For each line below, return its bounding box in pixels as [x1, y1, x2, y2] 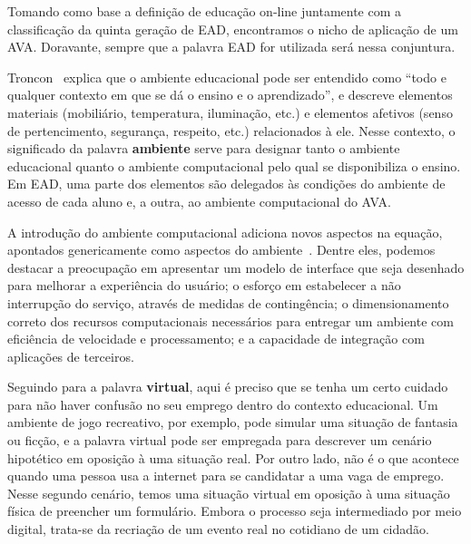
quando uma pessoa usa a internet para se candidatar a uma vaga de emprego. [7, 466, 445, 485]
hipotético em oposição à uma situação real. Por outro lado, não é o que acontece [7, 448, 459, 467]
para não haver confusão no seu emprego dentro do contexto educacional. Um [7, 394, 438, 413]
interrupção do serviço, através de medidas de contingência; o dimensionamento [7, 293, 449, 312]
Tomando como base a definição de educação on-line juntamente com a [7, 2, 402, 20]
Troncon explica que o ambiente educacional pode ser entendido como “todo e [7, 67, 446, 86]
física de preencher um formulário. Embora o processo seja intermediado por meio [7, 501, 462, 520]
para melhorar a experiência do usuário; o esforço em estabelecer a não [7, 276, 401, 295]
